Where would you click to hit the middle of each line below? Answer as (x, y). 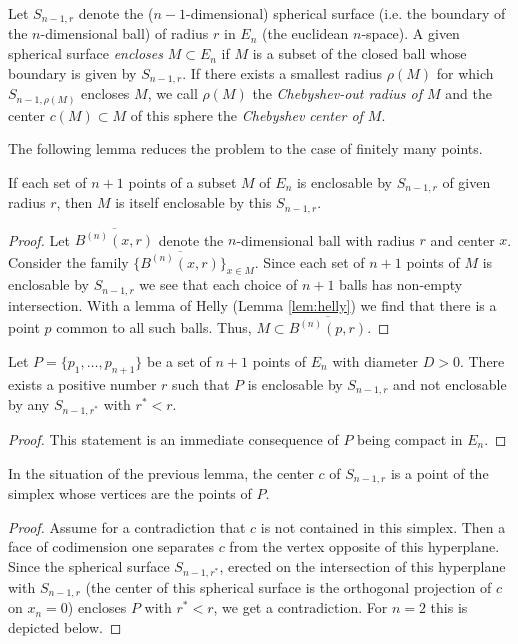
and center (462, 239)
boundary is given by (72, 72)
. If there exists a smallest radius (282, 72)
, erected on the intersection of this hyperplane (362, 565)
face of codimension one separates (111, 546)
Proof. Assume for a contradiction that (127, 526)
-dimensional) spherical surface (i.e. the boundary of (345, 13)
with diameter (375, 360)
